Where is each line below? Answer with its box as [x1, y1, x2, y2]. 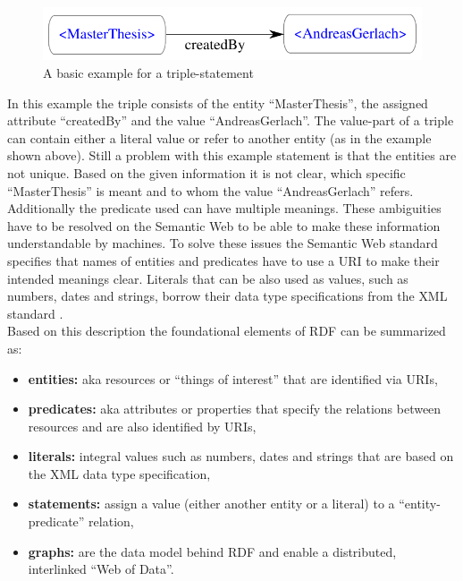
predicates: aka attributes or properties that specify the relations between [28, 399, 442, 418]
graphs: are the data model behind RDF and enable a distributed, [28, 542, 397, 560]
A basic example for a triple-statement [43, 64, 254, 82]
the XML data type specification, [28, 464, 211, 483]
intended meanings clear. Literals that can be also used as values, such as [7, 269, 408, 287]
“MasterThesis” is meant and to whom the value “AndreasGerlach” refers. [7, 181, 414, 200]
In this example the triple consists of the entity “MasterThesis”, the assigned [7, 93, 428, 112]
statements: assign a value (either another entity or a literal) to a [28, 494, 395, 513]
